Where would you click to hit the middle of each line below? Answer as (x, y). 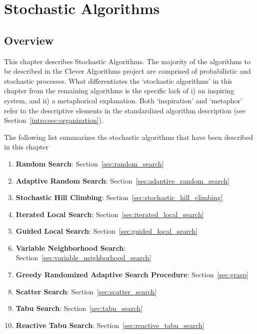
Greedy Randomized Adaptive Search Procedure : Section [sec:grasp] (132, 275)
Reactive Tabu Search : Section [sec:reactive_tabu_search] (110, 325)
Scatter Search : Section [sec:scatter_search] (86, 291)
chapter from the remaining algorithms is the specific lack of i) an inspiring (119, 91)
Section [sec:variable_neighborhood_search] (83, 258)
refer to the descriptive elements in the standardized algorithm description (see (125, 110)
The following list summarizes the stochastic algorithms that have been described (129, 137)
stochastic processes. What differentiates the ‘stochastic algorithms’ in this (118, 80)
